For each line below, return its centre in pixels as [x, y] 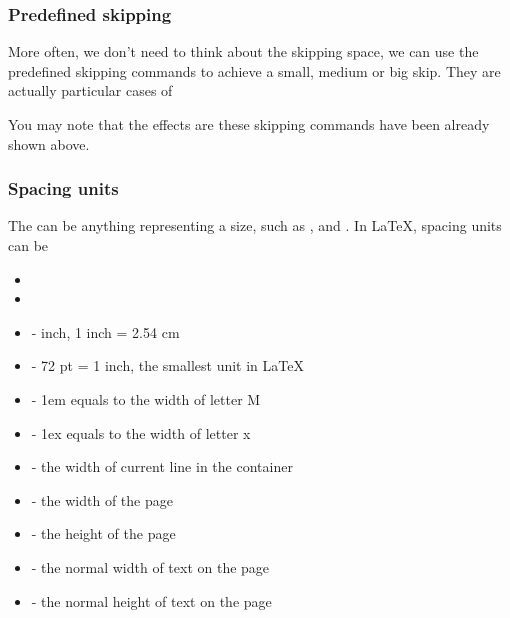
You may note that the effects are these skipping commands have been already [249, 124]
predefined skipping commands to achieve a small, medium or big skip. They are [254, 70]
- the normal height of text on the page [151, 600]
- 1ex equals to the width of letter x [141, 432]
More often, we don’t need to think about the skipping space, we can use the [243, 51]
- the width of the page [102, 499]
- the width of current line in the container [162, 466]
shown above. [49, 143]
